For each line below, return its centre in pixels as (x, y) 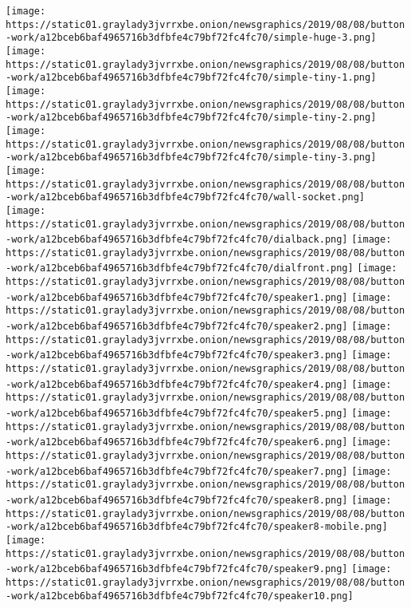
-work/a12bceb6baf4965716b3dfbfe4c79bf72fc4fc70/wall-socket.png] (186, 197)
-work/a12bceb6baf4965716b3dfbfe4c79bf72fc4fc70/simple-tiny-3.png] (191, 158)
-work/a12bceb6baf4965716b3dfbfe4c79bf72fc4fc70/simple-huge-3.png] (191, 38)
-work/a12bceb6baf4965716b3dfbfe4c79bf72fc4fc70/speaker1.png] (177, 297)
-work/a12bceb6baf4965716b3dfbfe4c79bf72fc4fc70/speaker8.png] (177, 500)
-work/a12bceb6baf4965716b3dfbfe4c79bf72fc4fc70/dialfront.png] (180, 268)
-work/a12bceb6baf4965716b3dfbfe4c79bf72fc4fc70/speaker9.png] (177, 569)
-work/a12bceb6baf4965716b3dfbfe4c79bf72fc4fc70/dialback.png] (177, 240)
